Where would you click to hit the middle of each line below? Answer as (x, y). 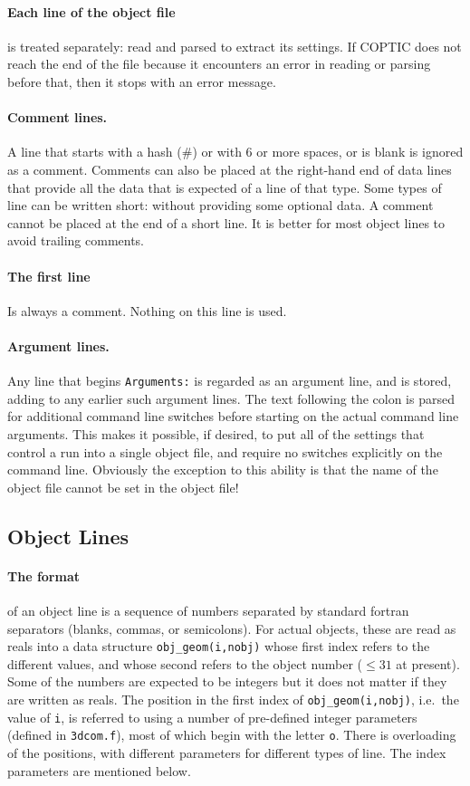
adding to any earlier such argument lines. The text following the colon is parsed (231, 398)
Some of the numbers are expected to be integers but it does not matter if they (227, 681)
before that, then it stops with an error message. (142, 81)
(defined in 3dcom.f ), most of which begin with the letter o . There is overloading (232, 735)
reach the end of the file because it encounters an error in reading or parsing (219, 64)
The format (43, 575)
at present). (428, 663)
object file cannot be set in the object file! (123, 487)
